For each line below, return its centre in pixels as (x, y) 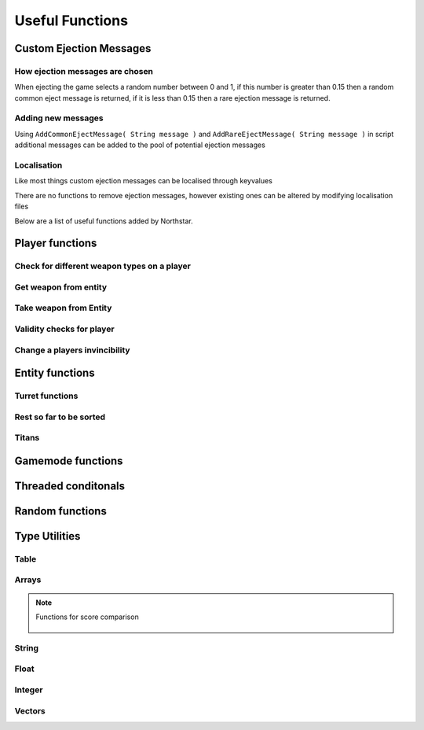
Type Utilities (48, 536)
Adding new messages (59, 118)
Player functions (56, 243)
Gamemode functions (69, 461)
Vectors (30, 710)
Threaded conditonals (70, 486)
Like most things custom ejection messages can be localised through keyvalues (143, 181)
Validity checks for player (64, 329)
